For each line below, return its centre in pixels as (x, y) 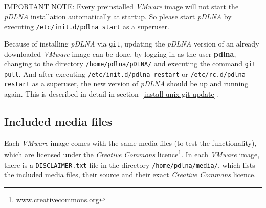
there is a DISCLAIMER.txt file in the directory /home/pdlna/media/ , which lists (130, 164)
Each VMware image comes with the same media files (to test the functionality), (130, 142)
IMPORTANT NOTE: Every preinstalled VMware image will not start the (121, 6)
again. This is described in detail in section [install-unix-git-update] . (111, 94)
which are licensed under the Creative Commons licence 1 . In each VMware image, (132, 154)
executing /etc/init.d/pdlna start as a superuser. (87, 26)
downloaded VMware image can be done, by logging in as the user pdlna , (120, 53)
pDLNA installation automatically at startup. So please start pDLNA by (118, 16)
